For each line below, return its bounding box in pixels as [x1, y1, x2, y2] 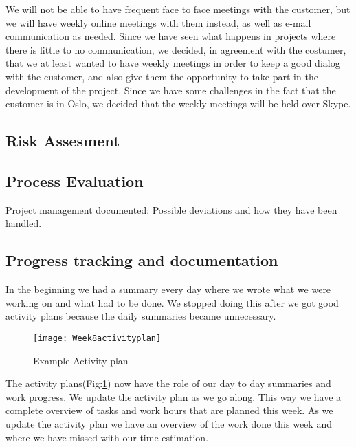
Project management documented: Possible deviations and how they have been [5, 202, 337, 217]
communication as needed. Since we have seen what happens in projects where [5, 29, 336, 43]
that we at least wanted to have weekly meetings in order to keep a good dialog [5, 56, 340, 70]
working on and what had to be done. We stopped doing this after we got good [5, 295, 339, 309]
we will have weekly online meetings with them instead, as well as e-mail [5, 15, 311, 30]
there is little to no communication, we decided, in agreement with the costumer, [5, 42, 346, 56]
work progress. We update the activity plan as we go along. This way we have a [5, 389, 342, 404]
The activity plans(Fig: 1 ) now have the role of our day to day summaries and [5, 376, 331, 391]
